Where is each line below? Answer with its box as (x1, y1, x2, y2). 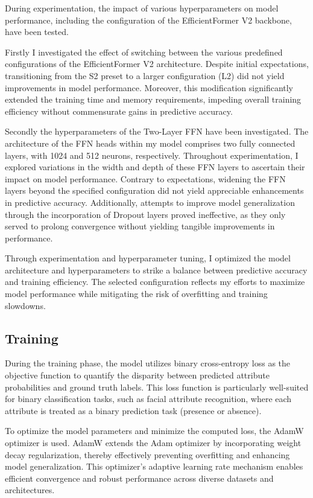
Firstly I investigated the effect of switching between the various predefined (5, 45, 283, 58)
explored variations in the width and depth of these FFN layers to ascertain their (5, 161, 305, 173)
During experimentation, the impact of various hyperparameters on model (5, 2, 279, 14)
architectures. (5, 484, 55, 496)
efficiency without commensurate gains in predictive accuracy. (5, 104, 233, 117)
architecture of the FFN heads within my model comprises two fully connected (5, 136, 296, 149)
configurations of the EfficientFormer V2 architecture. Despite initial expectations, (5, 57, 309, 70)
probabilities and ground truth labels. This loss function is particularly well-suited (5, 380, 309, 393)
